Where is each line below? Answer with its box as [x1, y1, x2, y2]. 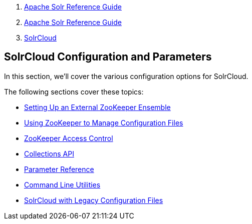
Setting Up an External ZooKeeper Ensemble [24, 102, 171, 111]
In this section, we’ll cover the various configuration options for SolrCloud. [4, 71, 248, 80]
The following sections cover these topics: [4, 87, 144, 96]
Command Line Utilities [24, 180, 101, 189]
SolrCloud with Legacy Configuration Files [24, 195, 163, 204]
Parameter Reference [24, 164, 94, 173]
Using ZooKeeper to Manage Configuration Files [24, 118, 183, 127]
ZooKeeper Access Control [24, 133, 113, 142]
